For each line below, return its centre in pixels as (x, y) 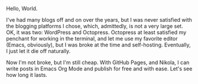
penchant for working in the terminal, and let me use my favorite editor (92, 38)
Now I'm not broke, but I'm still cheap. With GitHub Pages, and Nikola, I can (98, 62)
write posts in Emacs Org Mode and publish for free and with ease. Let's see (99, 69)
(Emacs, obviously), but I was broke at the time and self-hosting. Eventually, (98, 45)
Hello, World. (22, 9)
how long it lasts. (27, 75)
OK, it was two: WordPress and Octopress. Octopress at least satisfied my (96, 32)
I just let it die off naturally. (38, 51)
